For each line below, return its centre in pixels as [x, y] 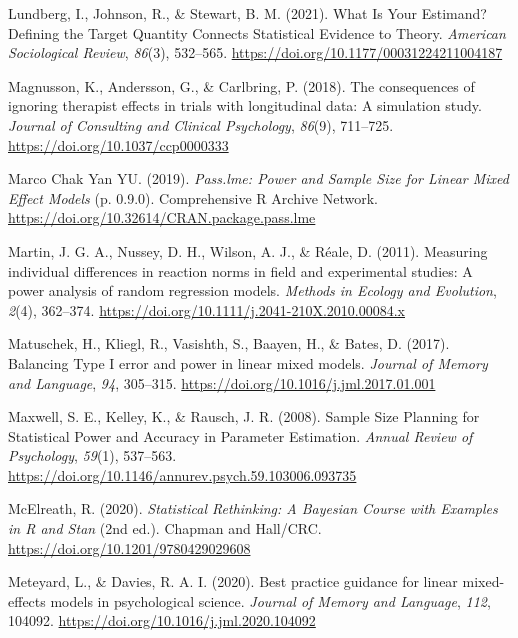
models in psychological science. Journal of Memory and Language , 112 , [270, 600]
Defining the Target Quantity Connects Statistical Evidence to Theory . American [257, 32]
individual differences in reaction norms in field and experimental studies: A [240, 270]
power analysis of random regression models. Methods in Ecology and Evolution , [252, 290]
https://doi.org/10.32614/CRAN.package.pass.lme [162, 217]
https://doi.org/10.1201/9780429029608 [129, 547]
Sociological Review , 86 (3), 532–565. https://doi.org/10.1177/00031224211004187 [255, 52]
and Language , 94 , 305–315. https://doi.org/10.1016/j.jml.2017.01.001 [222, 382]
